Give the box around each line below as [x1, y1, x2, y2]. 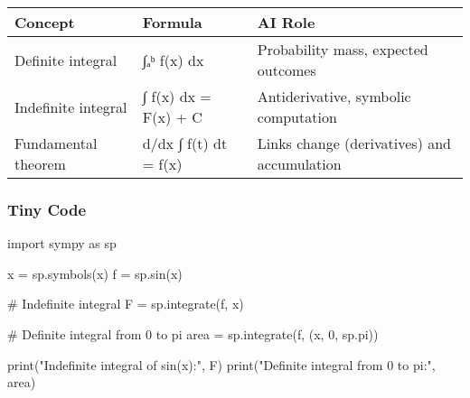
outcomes [257, 60, 316, 80]
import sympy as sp [7, 234, 117, 253]
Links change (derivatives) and [257, 133, 452, 153]
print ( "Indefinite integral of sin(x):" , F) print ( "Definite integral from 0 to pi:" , [7, 355, 436, 374]
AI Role [257, 12, 315, 32]
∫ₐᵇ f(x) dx [142, 49, 204, 70]
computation [257, 106, 337, 127]
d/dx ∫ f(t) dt [142, 133, 228, 153]
